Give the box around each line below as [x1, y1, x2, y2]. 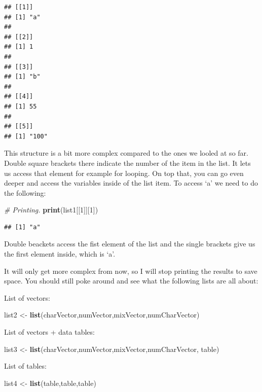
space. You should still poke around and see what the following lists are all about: [4, 275, 258, 286]
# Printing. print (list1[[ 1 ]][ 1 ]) [4, 204, 98, 215]
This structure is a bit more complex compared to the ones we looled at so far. [4, 148, 248, 158]
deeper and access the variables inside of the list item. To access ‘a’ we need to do [4, 177, 258, 188]
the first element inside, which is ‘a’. [4, 248, 116, 259]
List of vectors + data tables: [4, 327, 95, 337]
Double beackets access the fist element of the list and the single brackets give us [4, 238, 255, 249]
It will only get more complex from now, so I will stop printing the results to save [4, 265, 257, 276]
